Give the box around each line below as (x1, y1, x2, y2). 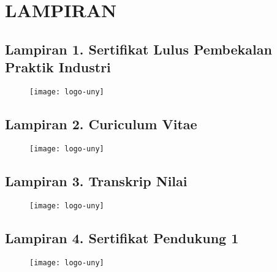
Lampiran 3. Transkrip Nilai (5, 171, 188, 190)
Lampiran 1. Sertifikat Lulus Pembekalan (5, 39, 272, 58)
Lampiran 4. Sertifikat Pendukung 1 (5, 228, 239, 247)
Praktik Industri (5, 58, 111, 77)
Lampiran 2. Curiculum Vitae (5, 115, 197, 134)
